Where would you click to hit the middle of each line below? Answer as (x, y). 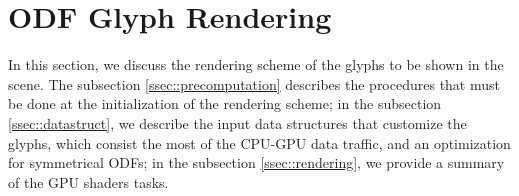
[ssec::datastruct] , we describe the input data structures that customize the (237, 122)
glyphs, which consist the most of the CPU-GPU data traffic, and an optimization (259, 142)
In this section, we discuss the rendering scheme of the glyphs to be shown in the (256, 64)
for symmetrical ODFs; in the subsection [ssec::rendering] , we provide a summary (256, 162)
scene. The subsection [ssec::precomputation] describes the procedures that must (254, 83)
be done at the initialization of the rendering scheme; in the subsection (225, 103)
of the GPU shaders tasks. (88, 181)
